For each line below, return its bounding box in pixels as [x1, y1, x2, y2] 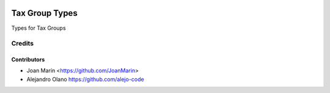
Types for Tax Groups [11, 24, 67, 32]
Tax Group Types [11, 8, 78, 18]
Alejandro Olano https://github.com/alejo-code [26, 75, 144, 83]
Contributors [11, 56, 45, 63]
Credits [11, 40, 34, 48]
